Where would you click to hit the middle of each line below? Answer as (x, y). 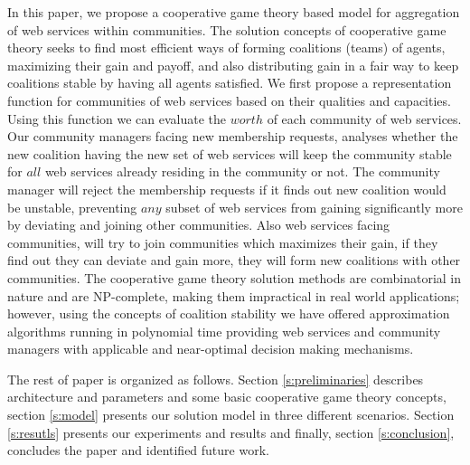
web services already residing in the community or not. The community (242, 171)
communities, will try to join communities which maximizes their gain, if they (223, 242)
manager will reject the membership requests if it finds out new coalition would (227, 189)
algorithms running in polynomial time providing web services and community (224, 331)
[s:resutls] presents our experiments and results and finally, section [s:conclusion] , (231, 432)
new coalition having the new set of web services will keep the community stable (230, 153)
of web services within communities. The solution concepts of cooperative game (227, 29)
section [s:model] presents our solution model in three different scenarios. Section (231, 415)
